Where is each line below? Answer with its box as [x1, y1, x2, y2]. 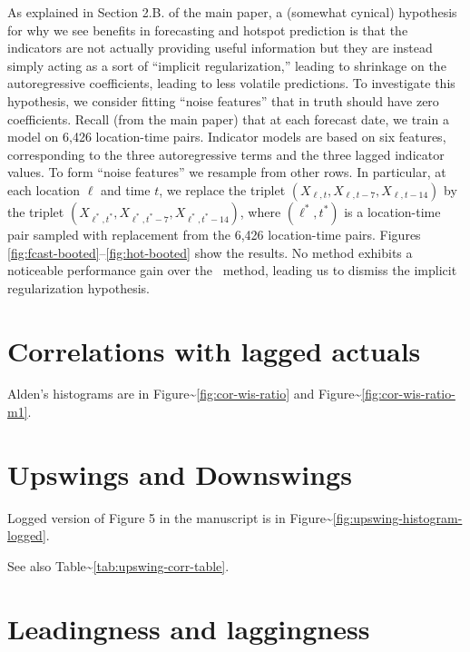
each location [7, 180, 81, 199]
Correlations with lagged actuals [7, 331, 421, 369]
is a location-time [344, 202, 441, 221]
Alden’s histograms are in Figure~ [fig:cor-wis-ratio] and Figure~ [7, 384, 362, 403]
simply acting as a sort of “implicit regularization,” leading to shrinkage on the [7, 55, 446, 74]
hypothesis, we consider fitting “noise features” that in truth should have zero [7, 91, 439, 110]
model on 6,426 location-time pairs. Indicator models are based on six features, [7, 127, 446, 146]
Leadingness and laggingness [7, 609, 370, 647]
